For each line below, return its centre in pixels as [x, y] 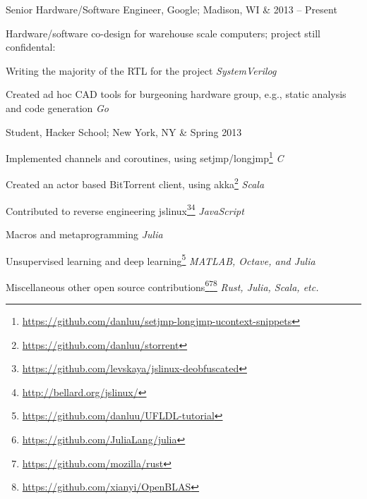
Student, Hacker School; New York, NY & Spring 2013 [124, 131]
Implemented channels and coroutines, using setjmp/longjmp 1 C [145, 157]
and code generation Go [57, 107]
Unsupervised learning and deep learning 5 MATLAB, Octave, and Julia [161, 259]
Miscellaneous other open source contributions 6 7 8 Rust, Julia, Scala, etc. [162, 285]
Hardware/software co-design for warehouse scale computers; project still [163, 33]
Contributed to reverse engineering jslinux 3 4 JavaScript [125, 209]
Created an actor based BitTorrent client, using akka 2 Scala [135, 183]
